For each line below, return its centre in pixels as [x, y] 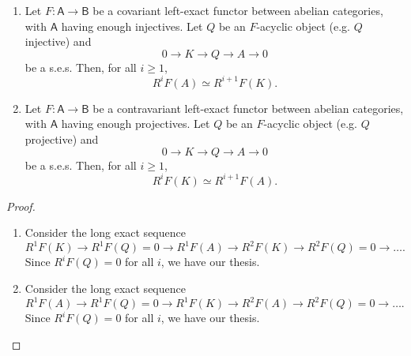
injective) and [58, 41]
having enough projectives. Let [136, 124]
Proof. [21, 206]
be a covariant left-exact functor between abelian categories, [238, 10]
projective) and [62, 139]
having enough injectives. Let [132, 26]
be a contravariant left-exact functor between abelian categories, [248, 108]
